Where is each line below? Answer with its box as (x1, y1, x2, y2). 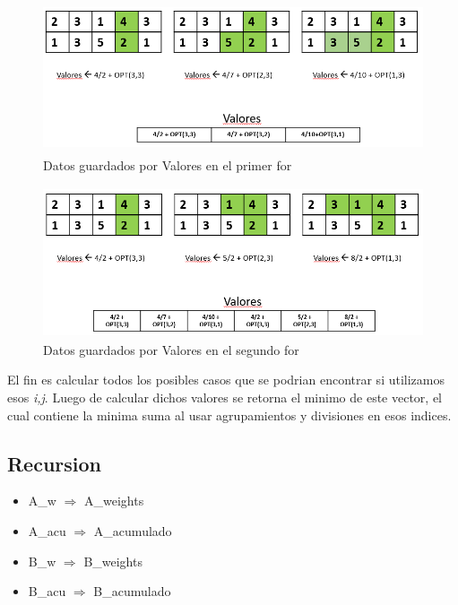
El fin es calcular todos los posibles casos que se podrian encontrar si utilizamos (7, 370, 445, 389)
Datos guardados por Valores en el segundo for (43, 340, 299, 359)
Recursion (7, 449, 102, 477)
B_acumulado (93, 582, 171, 601)
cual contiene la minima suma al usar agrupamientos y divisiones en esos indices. (7, 405, 452, 424)
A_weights (83, 491, 144, 510)
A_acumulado (93, 521, 172, 540)
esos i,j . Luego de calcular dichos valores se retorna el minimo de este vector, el (7, 387, 442, 406)
